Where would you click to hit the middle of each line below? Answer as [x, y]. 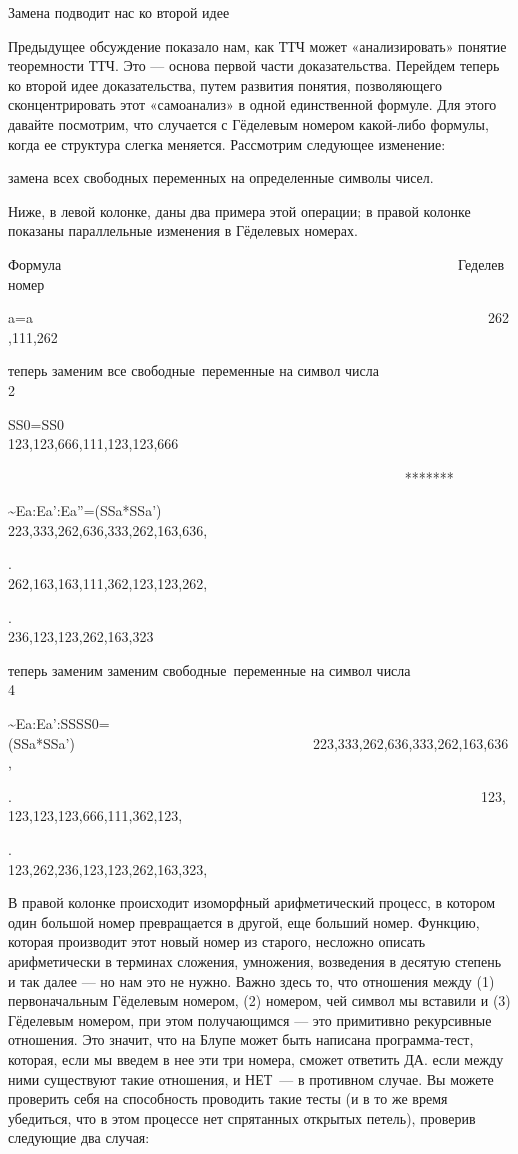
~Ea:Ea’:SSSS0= [59, 723]
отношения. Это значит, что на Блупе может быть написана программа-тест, [241, 1039]
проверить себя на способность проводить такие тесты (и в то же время [228, 1098]
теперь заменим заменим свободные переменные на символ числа [209, 669]
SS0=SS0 [36, 423]
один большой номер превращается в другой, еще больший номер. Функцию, [244, 921]
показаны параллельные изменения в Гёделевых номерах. [183, 230]
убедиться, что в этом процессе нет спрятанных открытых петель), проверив [242, 1117]
